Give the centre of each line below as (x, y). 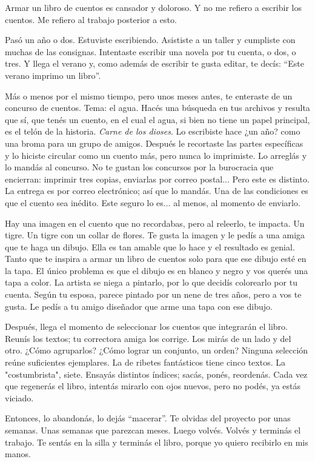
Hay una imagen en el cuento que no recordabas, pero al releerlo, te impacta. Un (155, 223)
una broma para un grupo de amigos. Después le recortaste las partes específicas (154, 143)
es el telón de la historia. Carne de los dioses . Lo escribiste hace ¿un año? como (153, 131)
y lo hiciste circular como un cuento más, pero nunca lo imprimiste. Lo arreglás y (156, 155)
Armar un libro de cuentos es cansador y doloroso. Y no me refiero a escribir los (153, 7)
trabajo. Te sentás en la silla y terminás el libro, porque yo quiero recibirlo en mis (157, 442)
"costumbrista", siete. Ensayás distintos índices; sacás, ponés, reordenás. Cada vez (156, 374)
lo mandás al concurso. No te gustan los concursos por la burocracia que (139, 167)
